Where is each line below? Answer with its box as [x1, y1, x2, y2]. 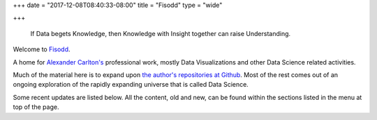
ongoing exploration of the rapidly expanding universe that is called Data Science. [13, 80, 249, 89]
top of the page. [13, 103, 59, 111]
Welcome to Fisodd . [13, 45, 71, 53]
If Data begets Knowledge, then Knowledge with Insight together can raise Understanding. [30, 29, 291, 37]
